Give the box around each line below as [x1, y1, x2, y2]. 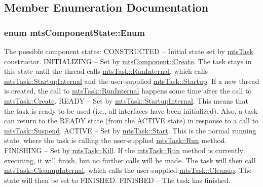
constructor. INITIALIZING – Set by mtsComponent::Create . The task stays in [4, 56, 252, 66]
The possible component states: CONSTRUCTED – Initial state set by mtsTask [4, 46, 253, 56]
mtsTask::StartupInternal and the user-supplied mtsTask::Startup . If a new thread [4, 75, 259, 86]
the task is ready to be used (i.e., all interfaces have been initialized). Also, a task [4, 105, 258, 116]
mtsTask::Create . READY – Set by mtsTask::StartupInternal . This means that [4, 95, 248, 106]
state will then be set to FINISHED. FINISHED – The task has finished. [4, 174, 231, 185]
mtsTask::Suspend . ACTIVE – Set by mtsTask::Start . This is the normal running [4, 125, 256, 135]
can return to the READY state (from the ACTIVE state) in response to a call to [4, 115, 259, 126]
